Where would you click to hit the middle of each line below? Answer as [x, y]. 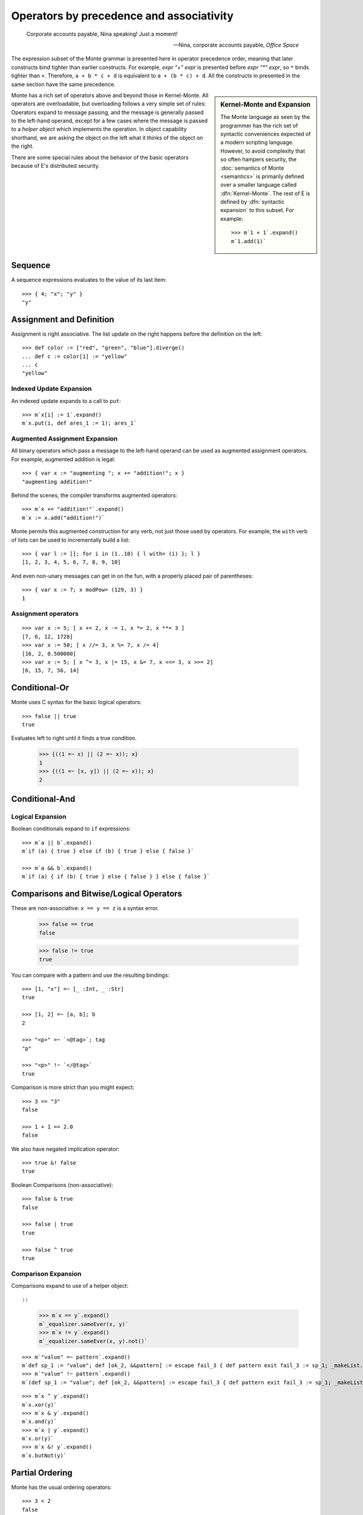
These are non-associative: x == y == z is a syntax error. [85, 908]
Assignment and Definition [63, 319]
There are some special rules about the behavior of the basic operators [100, 157]
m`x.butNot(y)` [44, 1455]
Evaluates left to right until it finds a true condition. [74, 738]
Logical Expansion [39, 817]
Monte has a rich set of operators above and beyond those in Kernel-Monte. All [110, 95]
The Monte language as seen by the [265, 117]
